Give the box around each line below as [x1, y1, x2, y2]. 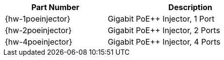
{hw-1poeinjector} [5, 14, 71, 24]
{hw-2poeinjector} [5, 25, 72, 35]
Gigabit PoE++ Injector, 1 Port [108, 14, 215, 24]
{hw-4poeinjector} [5, 37, 72, 47]
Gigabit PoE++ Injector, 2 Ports [108, 25, 220, 35]
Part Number [31, 2, 80, 12]
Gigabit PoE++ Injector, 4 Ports [108, 37, 221, 47]
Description [168, 2, 212, 12]
